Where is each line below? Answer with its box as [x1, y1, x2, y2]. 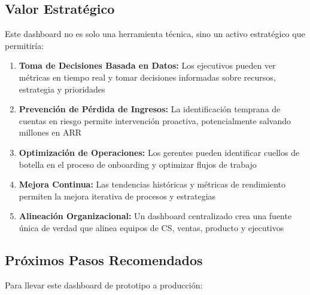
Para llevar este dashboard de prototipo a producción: [5, 278, 203, 291]
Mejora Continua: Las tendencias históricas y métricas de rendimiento [19, 178, 286, 190]
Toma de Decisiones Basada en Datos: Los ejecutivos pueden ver [19, 59, 276, 72]
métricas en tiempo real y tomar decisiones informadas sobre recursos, [19, 70, 276, 83]
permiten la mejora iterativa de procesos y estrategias [19, 189, 216, 202]
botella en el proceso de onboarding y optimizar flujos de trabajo [19, 158, 257, 170]
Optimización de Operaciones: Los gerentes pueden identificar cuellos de [19, 146, 300, 158]
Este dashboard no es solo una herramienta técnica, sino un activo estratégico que [5, 27, 305, 40]
